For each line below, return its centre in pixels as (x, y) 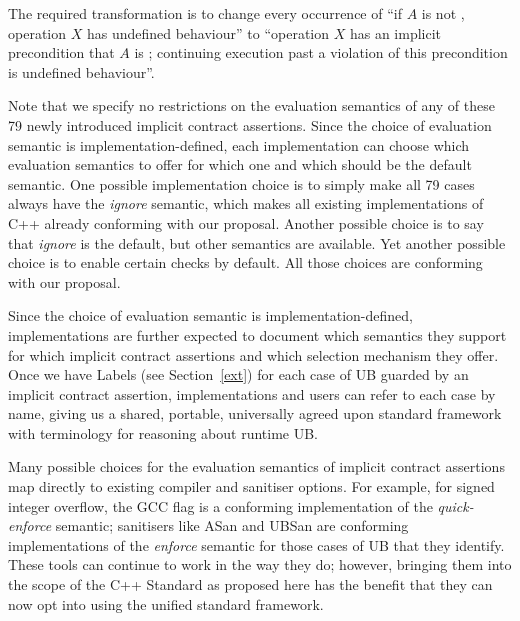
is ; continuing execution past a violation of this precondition (321, 52)
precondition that (61, 52)
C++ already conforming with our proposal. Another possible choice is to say (246, 222)
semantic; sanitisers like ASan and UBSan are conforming (232, 525)
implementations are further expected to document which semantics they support (257, 334)
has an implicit (395, 32)
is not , (443, 13)
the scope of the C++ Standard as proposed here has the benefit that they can (250, 584)
